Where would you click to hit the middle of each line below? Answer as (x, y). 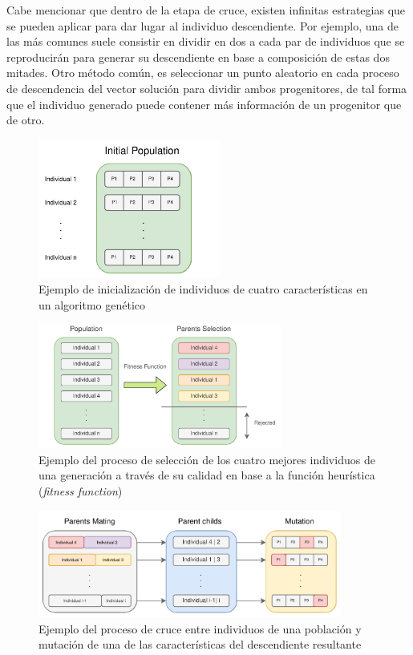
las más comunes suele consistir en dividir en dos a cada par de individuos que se (206, 41)
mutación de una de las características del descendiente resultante (200, 644)
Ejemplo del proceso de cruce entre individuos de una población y (200, 628)
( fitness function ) (81, 490)
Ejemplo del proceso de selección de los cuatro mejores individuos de (207, 459)
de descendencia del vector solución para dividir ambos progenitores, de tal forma (207, 88)
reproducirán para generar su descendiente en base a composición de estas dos (198, 57)
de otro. (26, 120)
